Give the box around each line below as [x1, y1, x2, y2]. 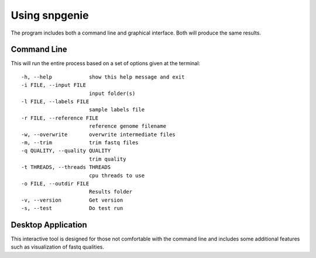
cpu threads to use [88, 172, 145, 179]
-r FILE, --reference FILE [21, 114, 99, 121]
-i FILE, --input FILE [21, 82, 87, 89]
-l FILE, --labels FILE [21, 99, 90, 105]
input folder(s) [88, 90, 136, 97]
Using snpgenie [11, 9, 89, 22]
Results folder [88, 188, 133, 195]
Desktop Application [11, 220, 87, 230]
